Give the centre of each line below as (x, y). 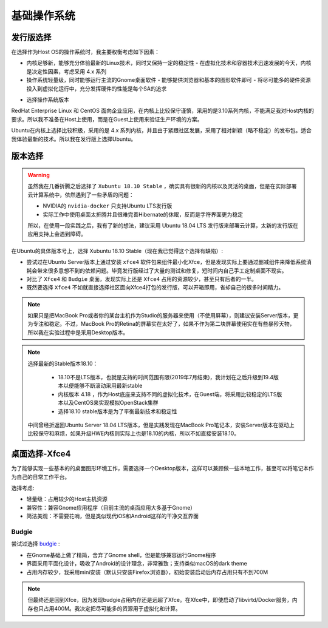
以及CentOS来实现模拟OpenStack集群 (111, 403)
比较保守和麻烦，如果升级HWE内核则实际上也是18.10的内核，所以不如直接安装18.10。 (134, 433)
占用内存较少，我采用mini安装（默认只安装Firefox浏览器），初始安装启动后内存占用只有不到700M (147, 572)
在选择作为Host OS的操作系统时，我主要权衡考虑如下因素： (86, 52)
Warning (39, 175)
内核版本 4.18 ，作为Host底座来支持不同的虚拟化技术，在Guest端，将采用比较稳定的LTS (167, 394)
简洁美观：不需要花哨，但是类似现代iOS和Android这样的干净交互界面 (112, 516)
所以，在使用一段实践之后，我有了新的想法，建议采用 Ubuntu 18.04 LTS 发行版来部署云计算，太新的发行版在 (163, 225)
